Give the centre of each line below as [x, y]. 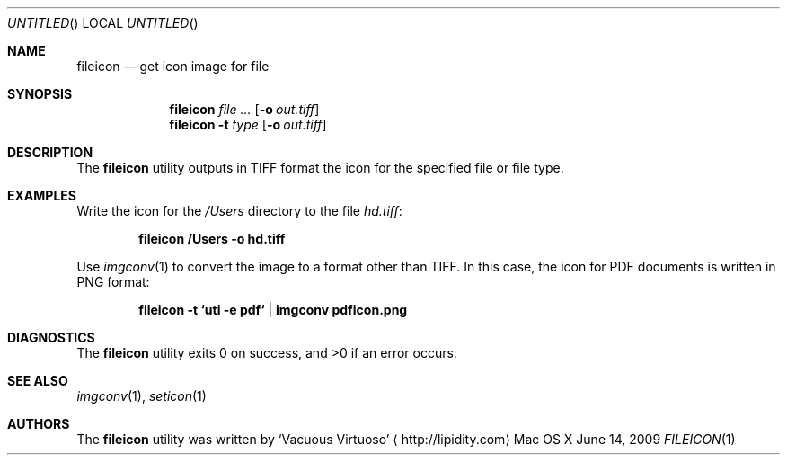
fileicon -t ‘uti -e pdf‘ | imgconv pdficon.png [273, 310]
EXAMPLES [42, 195]
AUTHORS [39, 424]
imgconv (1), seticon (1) [141, 396]
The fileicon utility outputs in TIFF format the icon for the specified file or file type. [320, 168]
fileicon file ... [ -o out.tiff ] [244, 109]
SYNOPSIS [40, 94]
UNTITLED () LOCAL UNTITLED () [103, 23]
